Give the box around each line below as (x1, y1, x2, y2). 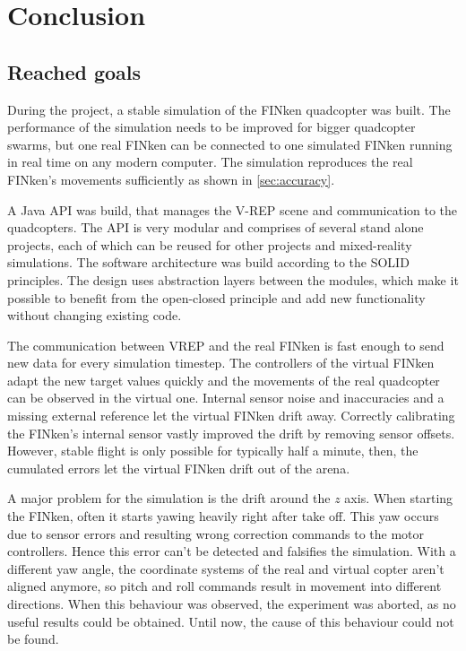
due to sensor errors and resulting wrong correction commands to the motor (7, 524, 425, 542)
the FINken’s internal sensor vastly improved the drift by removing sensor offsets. (7, 423, 455, 442)
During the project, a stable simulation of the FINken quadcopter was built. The (7, 100, 451, 118)
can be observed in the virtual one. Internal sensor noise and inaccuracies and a (7, 388, 444, 407)
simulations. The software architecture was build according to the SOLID (7, 253, 410, 272)
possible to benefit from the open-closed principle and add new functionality (7, 288, 426, 307)
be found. (7, 629, 59, 648)
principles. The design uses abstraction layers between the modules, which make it (7, 270, 459, 289)
